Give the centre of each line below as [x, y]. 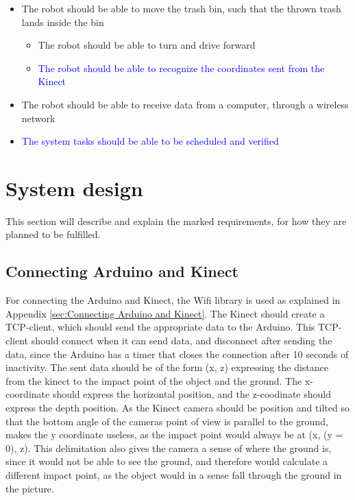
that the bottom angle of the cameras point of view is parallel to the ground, [167, 421]
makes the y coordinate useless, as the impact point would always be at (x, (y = [174, 434]
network [38, 118]
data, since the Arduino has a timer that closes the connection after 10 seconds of [177, 354]
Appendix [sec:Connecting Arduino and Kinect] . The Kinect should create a [165, 313]
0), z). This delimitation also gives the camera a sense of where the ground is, [169, 448]
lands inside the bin [63, 22]
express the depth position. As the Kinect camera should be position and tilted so [177, 408]
